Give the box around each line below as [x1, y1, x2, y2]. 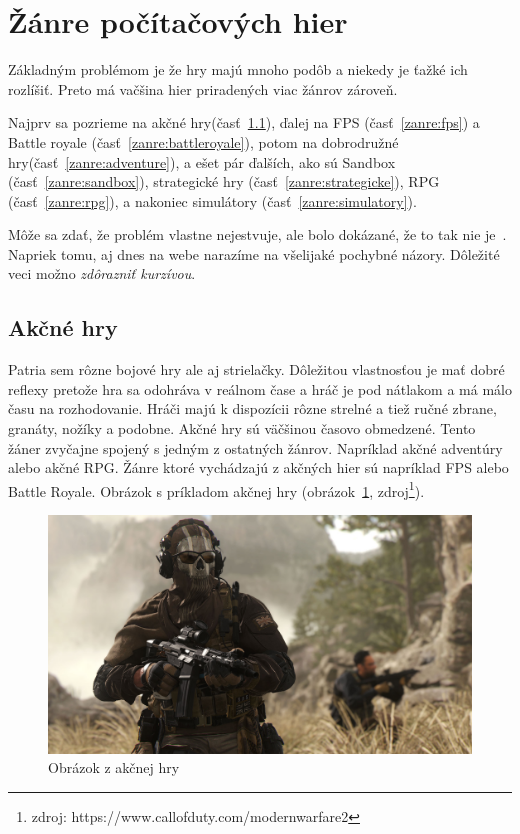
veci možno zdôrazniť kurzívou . [8, 263, 196, 284]
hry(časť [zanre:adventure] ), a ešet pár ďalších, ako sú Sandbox [8, 151, 396, 172]
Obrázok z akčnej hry [48, 757, 180, 778]
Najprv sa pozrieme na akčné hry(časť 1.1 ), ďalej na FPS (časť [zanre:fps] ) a [8, 112, 480, 133]
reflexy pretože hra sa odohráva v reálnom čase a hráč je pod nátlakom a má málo [8, 378, 512, 399]
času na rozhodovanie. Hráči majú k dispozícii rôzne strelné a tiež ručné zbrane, [8, 398, 497, 419]
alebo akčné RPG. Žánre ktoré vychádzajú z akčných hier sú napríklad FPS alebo [8, 457, 509, 478]
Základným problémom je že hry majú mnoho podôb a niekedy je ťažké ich [8, 59, 468, 80]
